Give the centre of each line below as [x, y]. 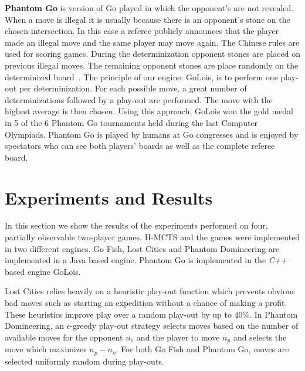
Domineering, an [34, 326]
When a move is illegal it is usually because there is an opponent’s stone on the [148, 19]
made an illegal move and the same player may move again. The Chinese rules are [152, 42]
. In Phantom [274, 314]
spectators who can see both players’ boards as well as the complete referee [140, 146]
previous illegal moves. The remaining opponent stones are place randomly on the [152, 65]
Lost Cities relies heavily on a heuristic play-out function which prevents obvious [150, 291]
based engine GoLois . [43, 271]
